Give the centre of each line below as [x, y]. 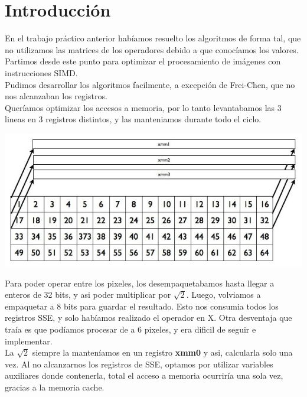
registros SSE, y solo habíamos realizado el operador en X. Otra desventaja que [148, 318]
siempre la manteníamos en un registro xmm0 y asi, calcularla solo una [162, 352]
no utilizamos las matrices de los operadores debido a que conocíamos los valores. [152, 49]
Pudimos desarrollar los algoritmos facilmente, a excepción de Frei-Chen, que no [150, 84]
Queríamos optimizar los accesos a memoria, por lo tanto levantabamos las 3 [143, 107]
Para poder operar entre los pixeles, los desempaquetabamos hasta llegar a [140, 283]
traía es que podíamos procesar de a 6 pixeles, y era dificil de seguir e [130, 329]
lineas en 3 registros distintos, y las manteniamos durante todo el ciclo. [133, 119]
